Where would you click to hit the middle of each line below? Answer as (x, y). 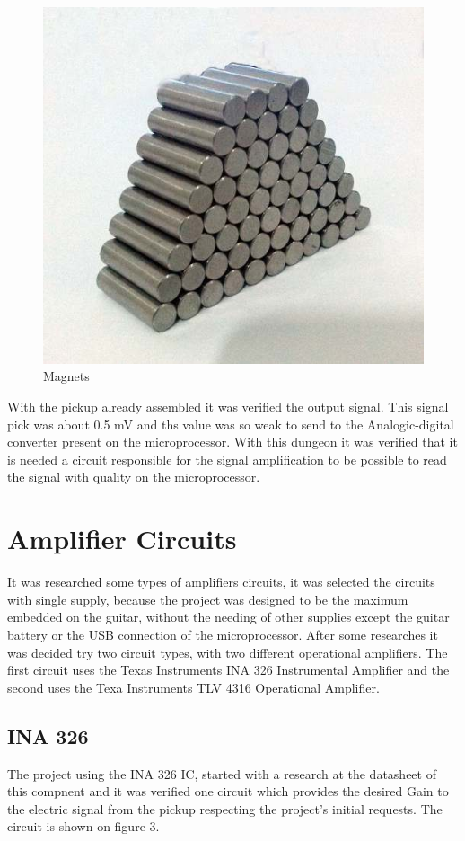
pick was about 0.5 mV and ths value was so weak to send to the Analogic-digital (231, 424)
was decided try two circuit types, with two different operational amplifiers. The (228, 652)
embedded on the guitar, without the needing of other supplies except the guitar (228, 617)
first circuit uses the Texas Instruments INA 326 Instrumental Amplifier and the (228, 670)
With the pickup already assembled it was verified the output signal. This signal (228, 407)
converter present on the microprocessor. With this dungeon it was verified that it (232, 442)
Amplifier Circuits (122, 539)
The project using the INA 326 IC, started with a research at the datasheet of (222, 773)
